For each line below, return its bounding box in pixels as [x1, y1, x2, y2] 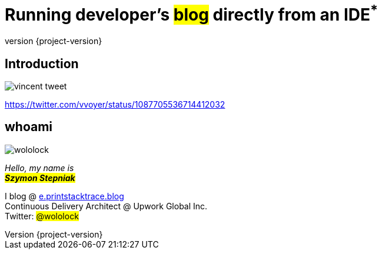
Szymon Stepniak [5, 172, 75, 183]
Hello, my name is [5, 162, 74, 173]
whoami [5, 119, 53, 135]
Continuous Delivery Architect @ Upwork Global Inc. [5, 200, 208, 211]
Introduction [5, 56, 79, 71]
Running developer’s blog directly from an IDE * [5, 1, 378, 25]
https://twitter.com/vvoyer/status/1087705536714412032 [5, 99, 225, 109]
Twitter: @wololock [5, 210, 79, 221]
